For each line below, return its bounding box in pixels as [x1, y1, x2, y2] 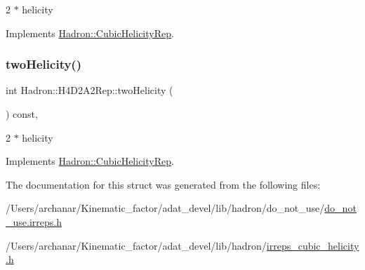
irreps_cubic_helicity [266, 238, 359, 252]
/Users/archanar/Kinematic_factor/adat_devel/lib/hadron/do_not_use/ [6, 201, 325, 215]
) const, [6, 107, 38, 121]
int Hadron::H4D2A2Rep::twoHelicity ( [6, 83, 173, 97]
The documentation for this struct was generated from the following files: [6, 177, 321, 191]
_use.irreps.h [6, 214, 62, 229]
